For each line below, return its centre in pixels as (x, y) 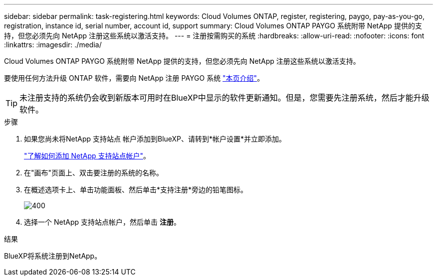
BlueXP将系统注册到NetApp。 (53, 256)
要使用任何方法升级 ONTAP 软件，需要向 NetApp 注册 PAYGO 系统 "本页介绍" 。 (134, 78)
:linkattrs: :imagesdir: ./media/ (53, 45)
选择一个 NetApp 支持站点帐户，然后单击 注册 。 (102, 222)
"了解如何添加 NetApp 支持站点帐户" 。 (87, 156)
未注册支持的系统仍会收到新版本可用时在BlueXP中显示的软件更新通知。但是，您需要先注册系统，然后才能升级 (224, 98)
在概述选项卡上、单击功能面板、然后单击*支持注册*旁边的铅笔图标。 (136, 190)
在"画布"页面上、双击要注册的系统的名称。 (94, 173)
